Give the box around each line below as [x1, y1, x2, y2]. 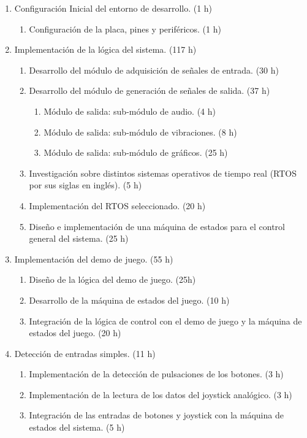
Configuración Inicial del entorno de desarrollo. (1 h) [14, 2, 213, 14]
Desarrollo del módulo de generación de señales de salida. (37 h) [29, 84, 270, 97]
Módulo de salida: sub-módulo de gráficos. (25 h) [44, 146, 228, 159]
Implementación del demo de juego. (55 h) [14, 252, 173, 265]
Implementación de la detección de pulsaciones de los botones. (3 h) [29, 367, 284, 380]
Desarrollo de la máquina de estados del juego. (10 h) [29, 293, 230, 306]
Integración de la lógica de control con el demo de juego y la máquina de [29, 314, 302, 327]
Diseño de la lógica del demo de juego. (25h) [29, 273, 196, 286]
